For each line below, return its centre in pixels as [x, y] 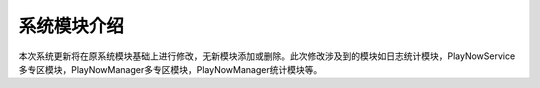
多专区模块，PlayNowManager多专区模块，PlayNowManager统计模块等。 [170, 69]
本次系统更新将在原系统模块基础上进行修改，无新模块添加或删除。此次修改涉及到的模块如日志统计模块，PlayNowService [267, 56]
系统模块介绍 [71, 26]
